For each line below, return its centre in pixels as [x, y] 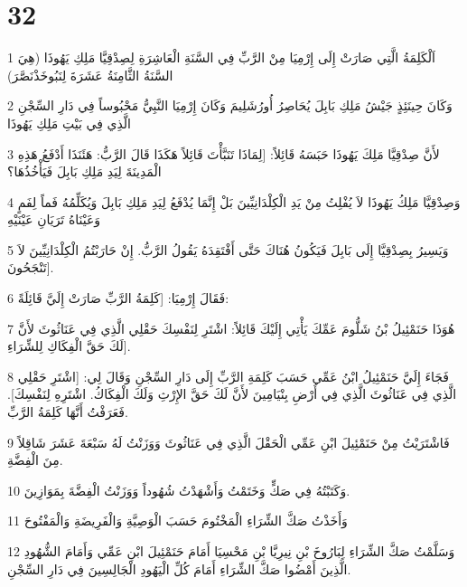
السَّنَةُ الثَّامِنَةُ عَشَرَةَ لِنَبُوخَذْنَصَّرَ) [90, 75]
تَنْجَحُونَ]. [31, 267]
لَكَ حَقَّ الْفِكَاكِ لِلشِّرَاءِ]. [69, 346]
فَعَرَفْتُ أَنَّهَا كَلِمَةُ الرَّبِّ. [68, 412]
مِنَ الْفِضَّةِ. [35, 460]
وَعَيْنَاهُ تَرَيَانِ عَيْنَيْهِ [54, 219]
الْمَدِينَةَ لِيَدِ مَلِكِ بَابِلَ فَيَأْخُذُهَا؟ [84, 171]
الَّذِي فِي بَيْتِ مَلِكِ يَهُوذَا [69, 123]
